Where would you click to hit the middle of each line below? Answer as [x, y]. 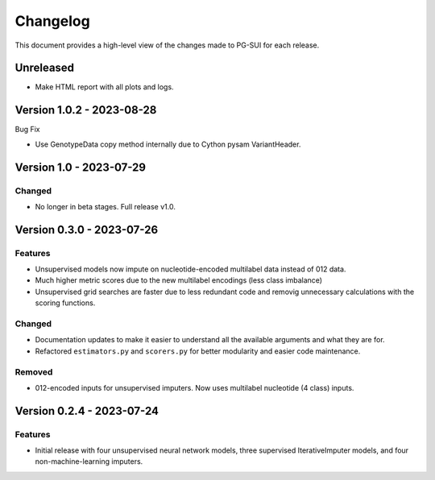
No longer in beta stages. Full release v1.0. [106, 206]
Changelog [52, 21]
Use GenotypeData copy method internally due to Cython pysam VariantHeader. [168, 144]
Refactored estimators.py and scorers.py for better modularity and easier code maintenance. [198, 351]
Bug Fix [27, 130]
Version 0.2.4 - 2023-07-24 [87, 411]
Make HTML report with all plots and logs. [104, 87]
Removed [34, 372]
